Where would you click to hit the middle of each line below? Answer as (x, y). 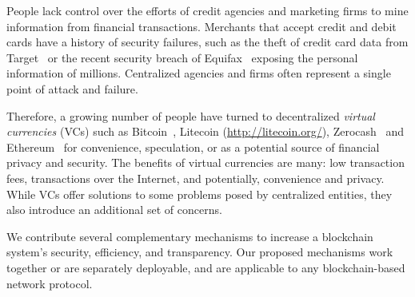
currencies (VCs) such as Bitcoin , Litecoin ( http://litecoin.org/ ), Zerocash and (206, 131)
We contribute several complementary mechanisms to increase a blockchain (190, 236)
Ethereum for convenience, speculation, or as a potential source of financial (193, 147)
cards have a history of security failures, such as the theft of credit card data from (207, 42)
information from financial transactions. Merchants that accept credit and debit (202, 26)
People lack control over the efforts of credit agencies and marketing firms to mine (207, 10)
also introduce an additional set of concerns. (114, 210)
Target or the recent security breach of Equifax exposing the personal (182, 57)
